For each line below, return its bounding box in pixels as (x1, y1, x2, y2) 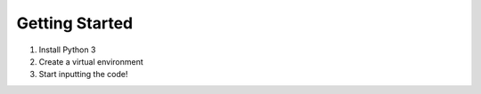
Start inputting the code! (38, 69, 128, 80)
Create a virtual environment (38, 56, 144, 67)
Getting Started (16, 13, 134, 33)
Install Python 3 (38, 44, 96, 55)
